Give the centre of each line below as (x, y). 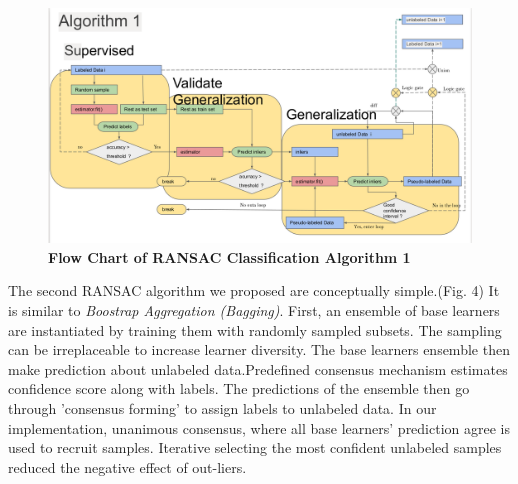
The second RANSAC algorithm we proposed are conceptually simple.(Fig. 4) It (254, 290)
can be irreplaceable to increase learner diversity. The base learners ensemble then (259, 349)
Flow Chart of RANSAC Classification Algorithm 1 (229, 256)
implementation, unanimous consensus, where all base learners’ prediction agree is (259, 427)
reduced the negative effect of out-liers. (127, 466)
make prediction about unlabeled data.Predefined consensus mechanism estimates (258, 368)
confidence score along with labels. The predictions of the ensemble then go (239, 388)
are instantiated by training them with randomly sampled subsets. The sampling (255, 329)
